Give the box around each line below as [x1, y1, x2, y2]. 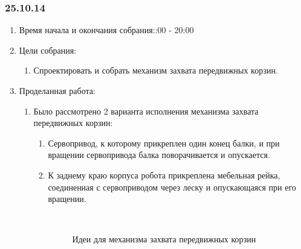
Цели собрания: [19, 43, 77, 56]
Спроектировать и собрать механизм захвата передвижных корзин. [33, 64, 278, 77]
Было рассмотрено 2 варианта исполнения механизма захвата [33, 104, 259, 117]
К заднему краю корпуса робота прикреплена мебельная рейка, [48, 168, 280, 181]
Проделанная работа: [19, 84, 95, 96]
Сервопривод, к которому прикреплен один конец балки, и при [48, 136, 280, 149]
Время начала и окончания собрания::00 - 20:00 [19, 24, 194, 36]
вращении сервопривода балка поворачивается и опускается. [48, 148, 270, 161]
